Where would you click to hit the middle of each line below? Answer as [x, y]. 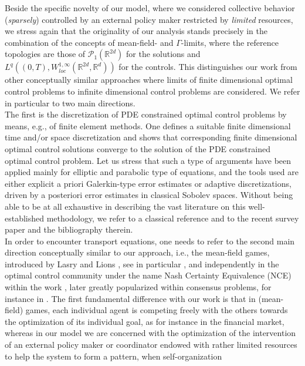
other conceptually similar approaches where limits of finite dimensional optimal [149, 80]
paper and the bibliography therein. [69, 229]
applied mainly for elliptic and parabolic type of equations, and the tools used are [152, 172]
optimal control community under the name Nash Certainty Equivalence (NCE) [148, 275]
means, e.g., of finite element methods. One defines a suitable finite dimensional [148, 125]
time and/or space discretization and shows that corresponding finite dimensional [151, 137]
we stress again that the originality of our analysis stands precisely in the [136, 31]
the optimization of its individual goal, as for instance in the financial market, [145, 321]
